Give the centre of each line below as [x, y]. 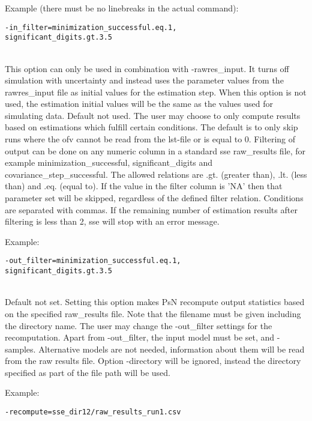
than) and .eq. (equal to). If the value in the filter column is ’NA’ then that [144, 186]
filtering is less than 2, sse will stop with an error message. [112, 221]
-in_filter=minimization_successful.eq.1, [91, 27]
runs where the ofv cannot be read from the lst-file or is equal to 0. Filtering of [150, 139]
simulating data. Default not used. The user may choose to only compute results [153, 115]
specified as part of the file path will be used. [88, 372]
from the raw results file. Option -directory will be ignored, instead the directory [153, 361]
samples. [20, 349]
